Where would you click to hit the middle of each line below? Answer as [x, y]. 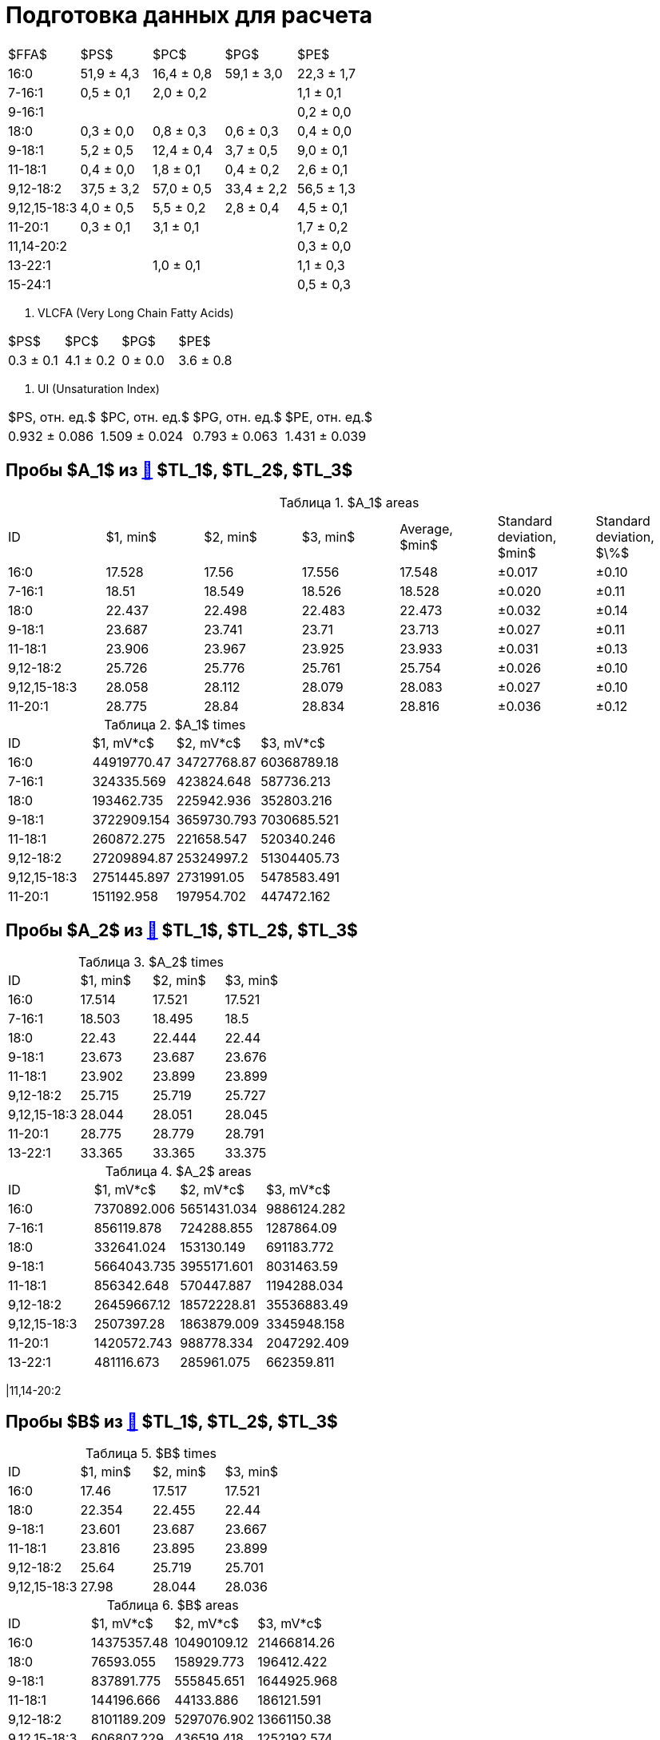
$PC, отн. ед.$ [145, 417]
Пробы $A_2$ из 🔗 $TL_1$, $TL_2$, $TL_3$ [182, 931]
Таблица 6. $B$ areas [173, 1605]
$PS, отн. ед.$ [52, 417]
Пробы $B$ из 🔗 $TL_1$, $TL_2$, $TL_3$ [172, 1421]
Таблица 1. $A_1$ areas [349, 502]
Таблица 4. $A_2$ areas [178, 1172]
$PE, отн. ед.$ [329, 417]
